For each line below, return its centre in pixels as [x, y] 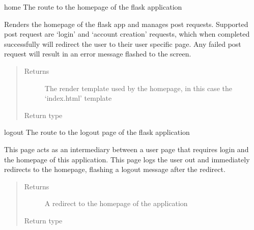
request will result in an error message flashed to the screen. [98, 54]
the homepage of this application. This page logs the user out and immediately [127, 159]
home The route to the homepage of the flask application [93, 7]
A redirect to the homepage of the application [116, 203]
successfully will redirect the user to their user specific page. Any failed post [123, 44]
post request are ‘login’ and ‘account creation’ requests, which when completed [127, 34]
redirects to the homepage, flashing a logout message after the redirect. [115, 169]
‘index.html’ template [78, 98]
